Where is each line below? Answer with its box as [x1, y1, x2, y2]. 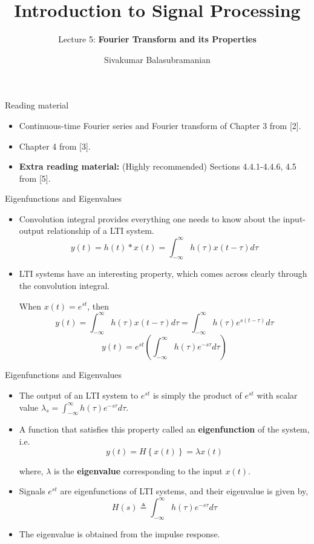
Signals [19, 485, 45, 497]
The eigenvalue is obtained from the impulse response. [19, 528, 220, 540]
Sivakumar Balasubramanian [104, 53, 211, 65]
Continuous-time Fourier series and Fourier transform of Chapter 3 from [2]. [19, 119, 301, 131]
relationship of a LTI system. [47, 224, 154, 237]
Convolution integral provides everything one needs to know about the [19, 212, 280, 225]
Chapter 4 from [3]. [19, 139, 91, 152]
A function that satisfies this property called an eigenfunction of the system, [19, 423, 310, 436]
